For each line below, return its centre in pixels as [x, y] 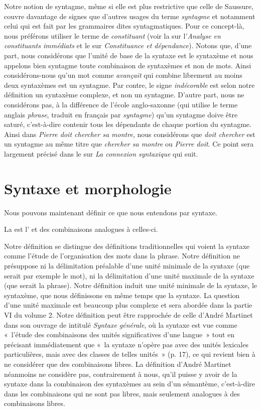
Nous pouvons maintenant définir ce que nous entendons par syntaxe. [111, 212]
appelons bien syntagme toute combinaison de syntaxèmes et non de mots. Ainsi [128, 65]
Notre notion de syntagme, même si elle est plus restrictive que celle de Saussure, [129, 6]
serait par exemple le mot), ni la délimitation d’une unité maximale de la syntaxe [129, 275]
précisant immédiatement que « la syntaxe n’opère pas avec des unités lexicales [126, 344]
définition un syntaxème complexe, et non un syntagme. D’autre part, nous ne [124, 95]
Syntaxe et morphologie [88, 188]
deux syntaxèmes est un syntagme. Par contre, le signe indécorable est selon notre [129, 85]
